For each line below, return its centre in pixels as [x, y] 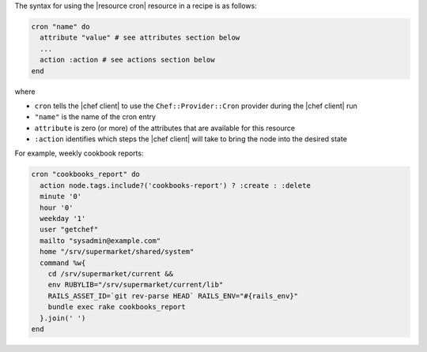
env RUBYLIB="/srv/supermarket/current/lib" [136, 285]
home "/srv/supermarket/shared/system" [117, 252]
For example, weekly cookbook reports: [79, 153]
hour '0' [57, 208]
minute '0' [61, 197]
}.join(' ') [63, 318]
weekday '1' [63, 219]
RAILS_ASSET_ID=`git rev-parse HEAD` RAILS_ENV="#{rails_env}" [173, 296]
